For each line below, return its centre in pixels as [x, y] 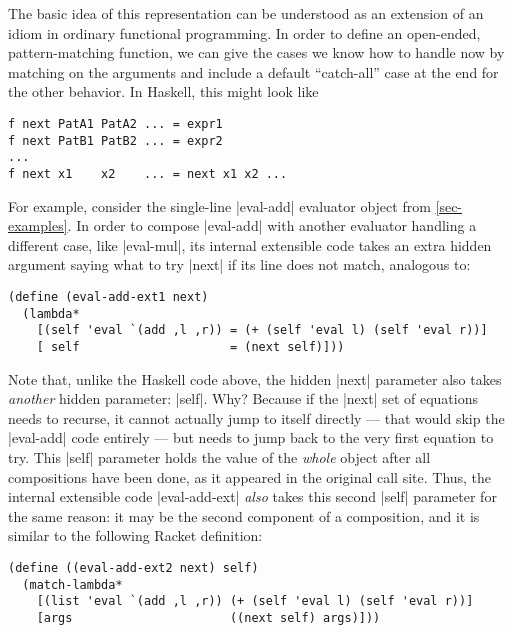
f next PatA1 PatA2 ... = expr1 [115, 123]
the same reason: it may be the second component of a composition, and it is [244, 515]
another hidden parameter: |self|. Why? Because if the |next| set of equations [243, 398]
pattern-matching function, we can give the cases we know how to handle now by [256, 52]
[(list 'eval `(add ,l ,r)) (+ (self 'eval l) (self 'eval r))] [255, 601]
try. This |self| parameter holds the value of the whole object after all [219, 456]
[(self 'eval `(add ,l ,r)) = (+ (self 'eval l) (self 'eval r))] [262, 330]
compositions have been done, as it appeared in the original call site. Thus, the [250, 476]
